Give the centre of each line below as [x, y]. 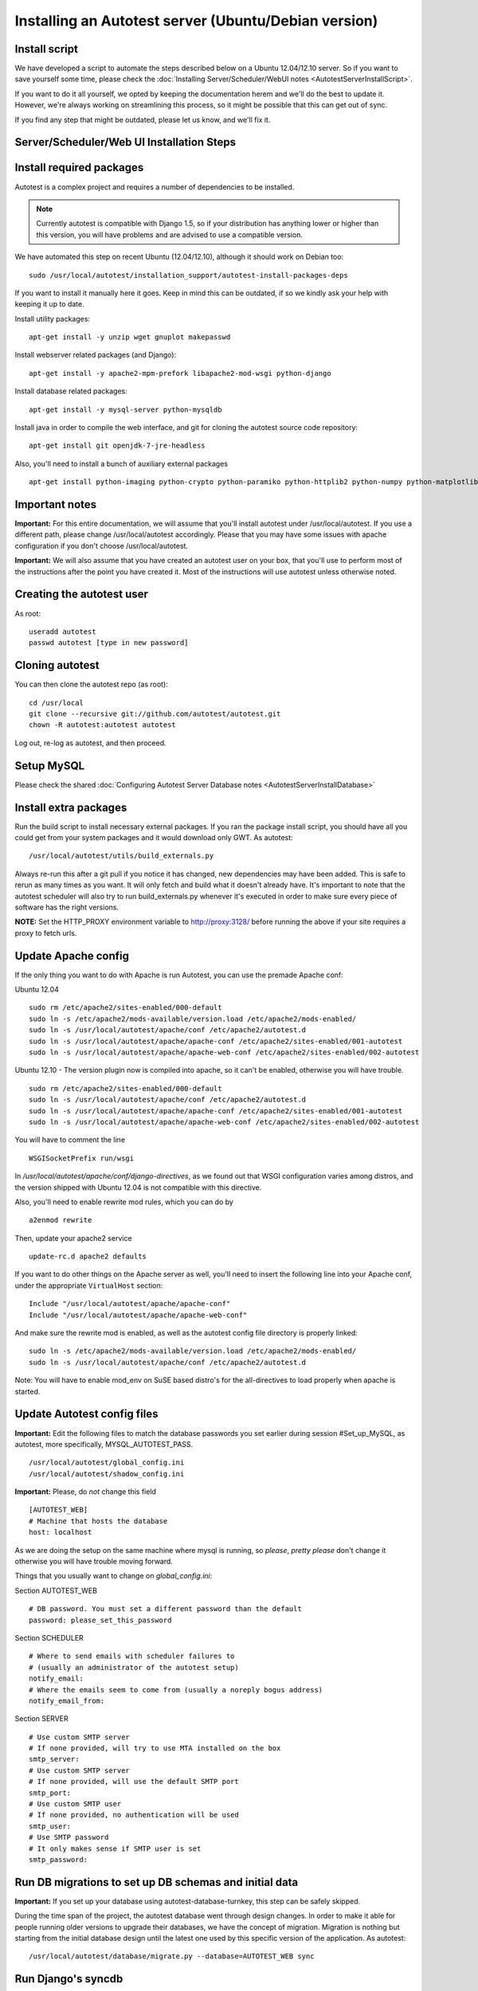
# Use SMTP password [69, 1837]
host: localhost [61, 1532]
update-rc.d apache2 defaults [88, 1257]
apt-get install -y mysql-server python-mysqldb [125, 409]
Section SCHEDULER [49, 1637]
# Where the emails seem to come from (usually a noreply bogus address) [176, 1690]
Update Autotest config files [86, 1414]
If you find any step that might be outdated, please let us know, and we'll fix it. [143, 119]
